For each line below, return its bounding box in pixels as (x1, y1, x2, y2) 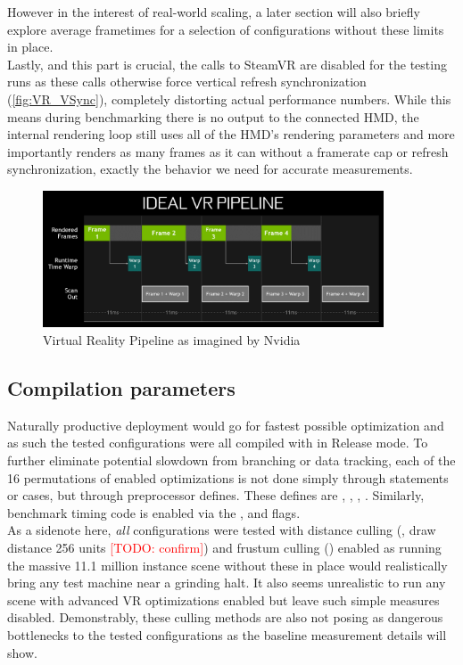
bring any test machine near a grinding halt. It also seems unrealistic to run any (7, 573, 446, 592)
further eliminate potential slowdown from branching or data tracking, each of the (7, 451, 456, 470)
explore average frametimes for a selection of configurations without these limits (7, 20, 444, 38)
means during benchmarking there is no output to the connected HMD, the (7, 107, 419, 126)
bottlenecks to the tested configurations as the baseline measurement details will (7, 625, 447, 644)
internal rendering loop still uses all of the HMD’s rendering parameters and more (7, 125, 455, 144)
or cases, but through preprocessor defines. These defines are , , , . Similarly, (7, 486, 425, 505)
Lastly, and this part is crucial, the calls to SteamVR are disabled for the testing (7, 54, 447, 73)
